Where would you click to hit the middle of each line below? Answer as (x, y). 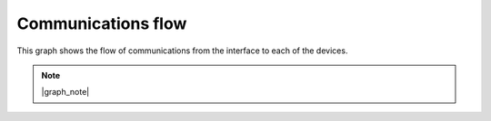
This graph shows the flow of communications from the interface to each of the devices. (182, 51)
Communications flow (102, 23)
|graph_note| (65, 92)
